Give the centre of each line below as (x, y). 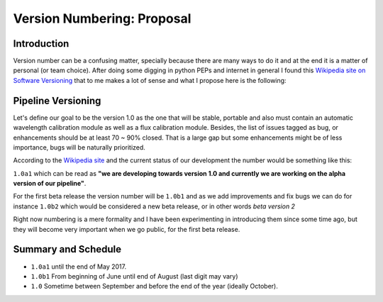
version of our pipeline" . (50, 184)
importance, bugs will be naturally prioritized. (79, 147)
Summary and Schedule (67, 249)
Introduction (41, 44)
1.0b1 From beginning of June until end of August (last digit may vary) (134, 276)
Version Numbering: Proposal (102, 18)
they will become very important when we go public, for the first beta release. (127, 229)
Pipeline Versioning (57, 100)
